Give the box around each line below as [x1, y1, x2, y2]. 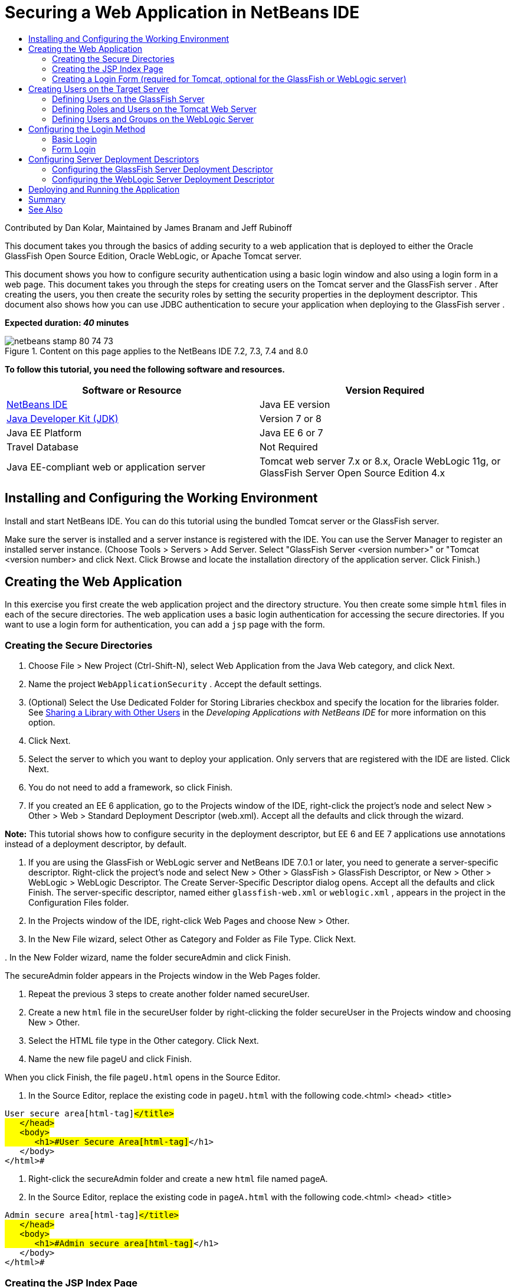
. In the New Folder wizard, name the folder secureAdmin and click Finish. [5, 952, 291, 963]
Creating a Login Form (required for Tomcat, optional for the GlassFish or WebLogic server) [52, 73, 406, 84]
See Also [28, 204, 63, 214]
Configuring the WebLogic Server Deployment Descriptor [52, 174, 275, 184]
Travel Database [6, 440, 79, 453]
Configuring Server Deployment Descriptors [28, 153, 199, 164]
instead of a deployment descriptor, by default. [5, 839, 187, 850]
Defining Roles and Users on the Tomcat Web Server [52, 103, 257, 114]
